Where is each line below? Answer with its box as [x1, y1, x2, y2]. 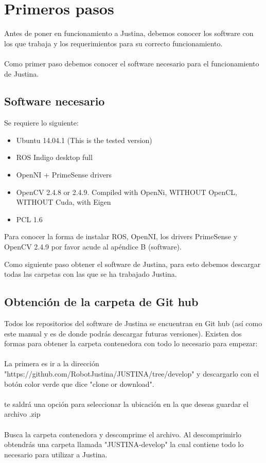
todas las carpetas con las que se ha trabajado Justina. [4, 269, 177, 279]
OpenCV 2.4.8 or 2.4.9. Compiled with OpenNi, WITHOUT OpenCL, [16, 186, 238, 197]
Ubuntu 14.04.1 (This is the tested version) [16, 134, 152, 145]
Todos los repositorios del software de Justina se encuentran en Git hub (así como [4, 318, 262, 329]
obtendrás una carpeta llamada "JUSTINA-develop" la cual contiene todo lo [4, 439, 244, 450]
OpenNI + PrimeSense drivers [16, 169, 112, 180]
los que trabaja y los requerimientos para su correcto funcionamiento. [4, 38, 223, 48]
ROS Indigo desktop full [16, 152, 93, 163]
